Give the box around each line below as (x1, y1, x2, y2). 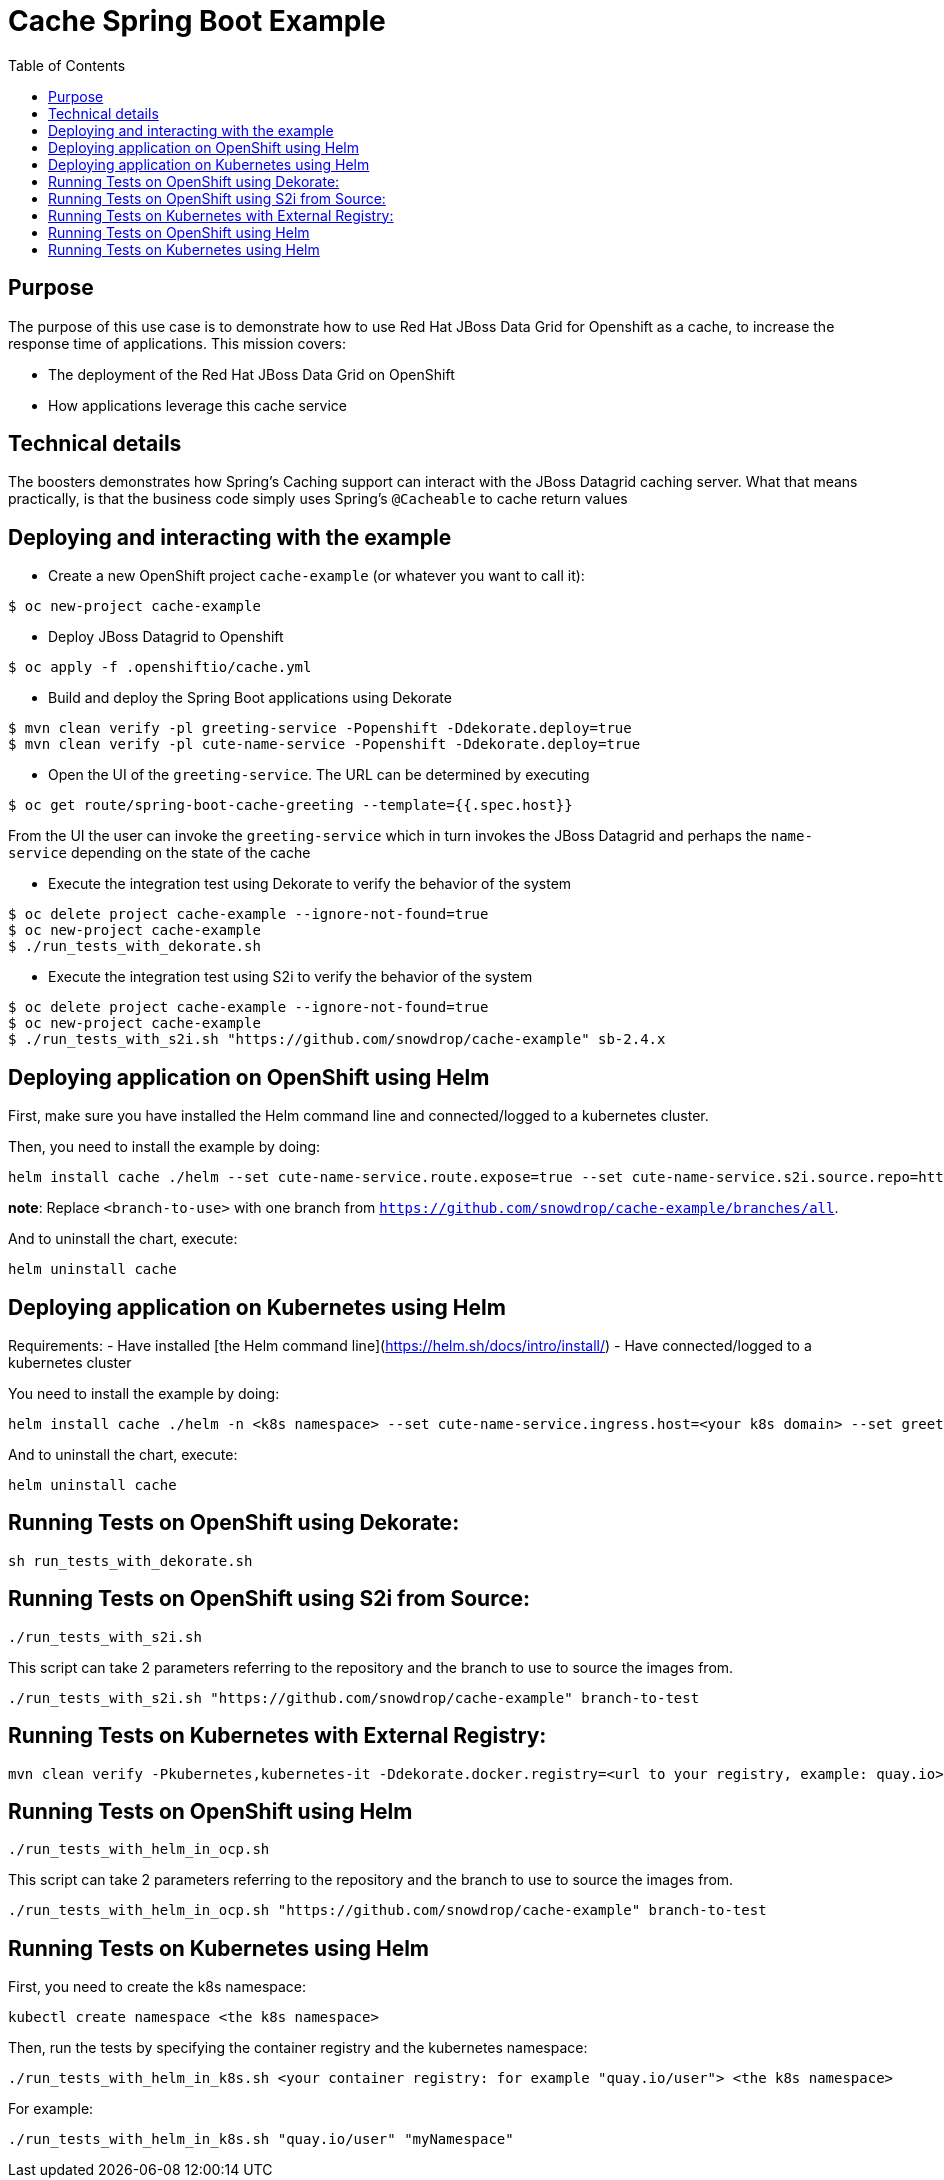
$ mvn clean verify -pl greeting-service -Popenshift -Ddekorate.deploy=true (8, 720, 632, 737)
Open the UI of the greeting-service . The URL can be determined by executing (48, 766, 590, 784)
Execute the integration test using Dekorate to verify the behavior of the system (48, 875, 572, 893)
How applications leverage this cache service (48, 396, 347, 414)
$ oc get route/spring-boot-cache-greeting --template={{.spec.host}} (8, 797, 573, 814)
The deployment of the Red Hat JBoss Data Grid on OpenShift (48, 365, 455, 383)
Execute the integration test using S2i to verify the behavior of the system (48, 968, 533, 986)
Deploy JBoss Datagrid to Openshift (48, 628, 284, 646)
